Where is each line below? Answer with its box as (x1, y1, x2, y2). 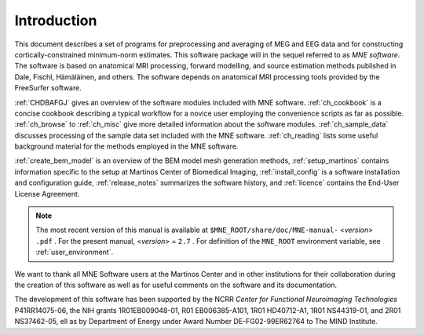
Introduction (14, 12, 97, 29)
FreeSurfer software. (14, 83, 82, 93)
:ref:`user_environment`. (35, 248, 114, 257)
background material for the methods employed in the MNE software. (14, 142, 239, 151)
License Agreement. (14, 189, 80, 198)
